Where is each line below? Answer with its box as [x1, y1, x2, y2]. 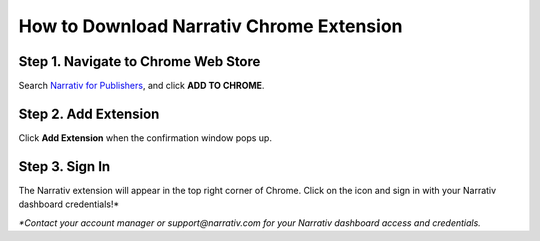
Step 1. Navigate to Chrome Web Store [18, 53, 261, 70]
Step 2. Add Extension [18, 105, 160, 122]
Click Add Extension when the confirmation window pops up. [18, 131, 272, 144]
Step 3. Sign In [18, 158, 111, 175]
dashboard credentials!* [18, 198, 120, 210]
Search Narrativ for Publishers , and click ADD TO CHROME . [18, 80, 265, 92]
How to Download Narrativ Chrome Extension [18, 15, 403, 37]
